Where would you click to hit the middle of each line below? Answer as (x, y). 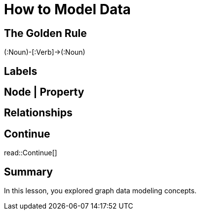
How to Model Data (67, 9)
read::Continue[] (31, 153)
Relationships (38, 113)
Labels (21, 71)
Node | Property (44, 92)
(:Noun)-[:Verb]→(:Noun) (45, 52)
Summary (28, 172)
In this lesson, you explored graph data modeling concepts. (100, 191)
